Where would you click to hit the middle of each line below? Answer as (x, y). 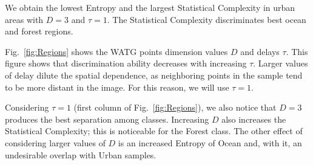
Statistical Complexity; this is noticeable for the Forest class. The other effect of (154, 131)
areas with (24, 19)
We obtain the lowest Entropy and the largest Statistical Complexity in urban (150, 7)
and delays (260, 51)
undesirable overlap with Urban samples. (81, 154)
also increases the (254, 119)
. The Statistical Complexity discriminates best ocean (207, 19)
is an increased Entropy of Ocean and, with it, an (210, 142)
